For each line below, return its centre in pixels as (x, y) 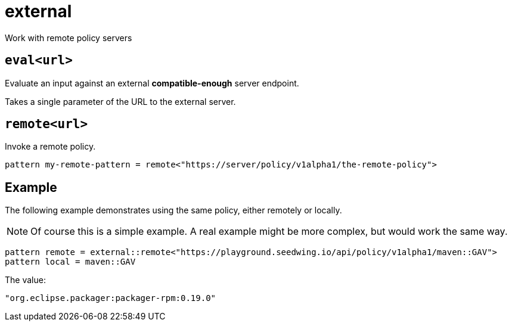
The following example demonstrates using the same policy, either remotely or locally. (173, 210)
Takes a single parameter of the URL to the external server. (120, 101)
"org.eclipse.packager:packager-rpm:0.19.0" (111, 298)
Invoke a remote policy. (50, 147)
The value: (25, 280)
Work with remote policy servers (69, 38)
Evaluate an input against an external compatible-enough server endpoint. (152, 83)
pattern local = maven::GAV (70, 262)
